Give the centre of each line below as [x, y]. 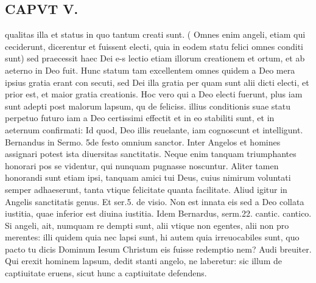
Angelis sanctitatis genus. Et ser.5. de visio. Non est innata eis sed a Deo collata [155, 201]
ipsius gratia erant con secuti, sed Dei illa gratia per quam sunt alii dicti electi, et [157, 82]
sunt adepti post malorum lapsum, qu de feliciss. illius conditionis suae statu [148, 106]
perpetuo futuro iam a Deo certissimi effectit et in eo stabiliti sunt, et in [140, 118]
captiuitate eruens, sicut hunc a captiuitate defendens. [106, 273]
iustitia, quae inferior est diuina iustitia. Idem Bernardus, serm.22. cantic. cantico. [158, 213]
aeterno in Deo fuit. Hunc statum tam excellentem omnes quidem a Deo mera [150, 70]
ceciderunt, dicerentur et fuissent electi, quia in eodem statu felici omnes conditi [154, 46]
